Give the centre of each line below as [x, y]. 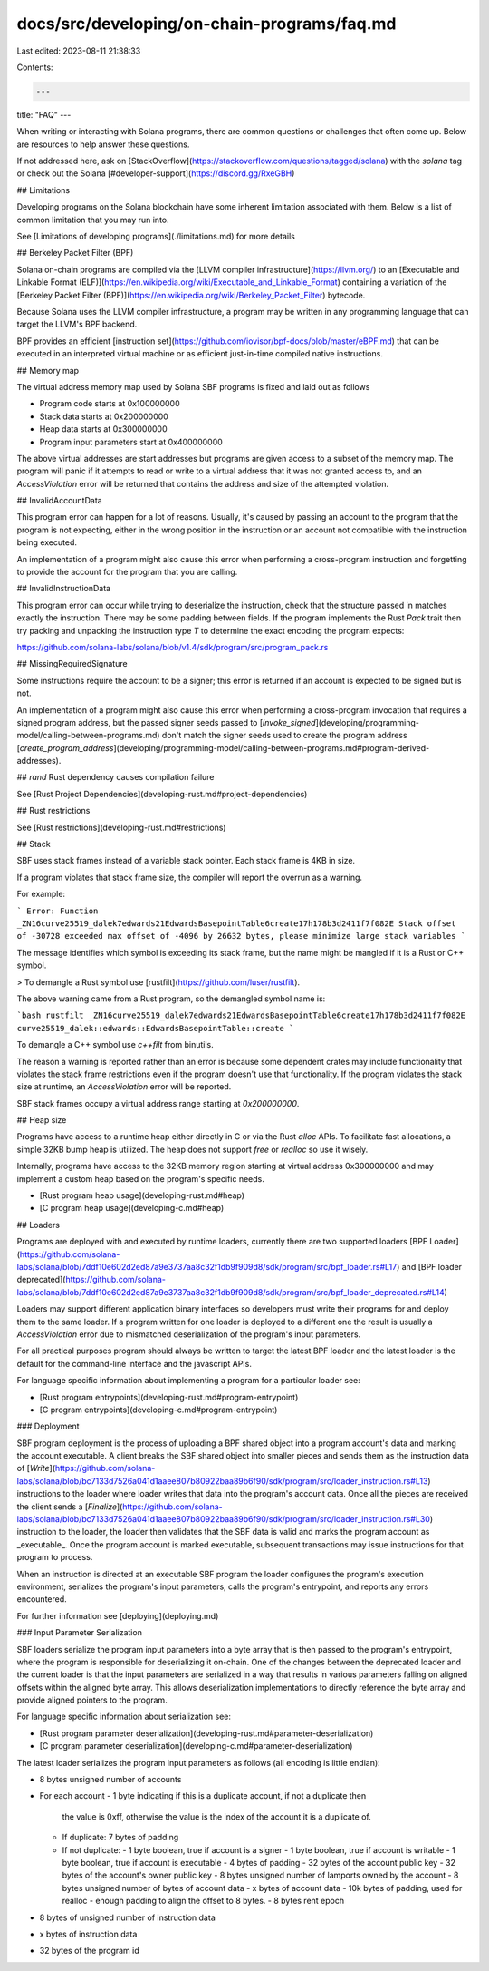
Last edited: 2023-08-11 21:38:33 [79, 51]
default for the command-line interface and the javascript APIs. [134, 1363]
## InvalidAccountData [60, 501]
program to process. [55, 1557]
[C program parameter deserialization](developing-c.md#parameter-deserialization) [196, 1746]
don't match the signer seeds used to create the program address [284, 736]
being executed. [47, 542]
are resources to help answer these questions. [103, 144]
